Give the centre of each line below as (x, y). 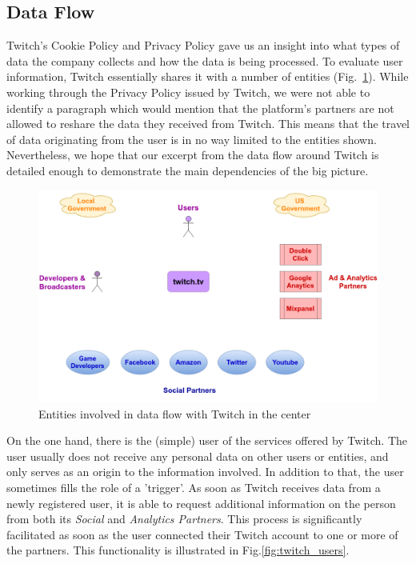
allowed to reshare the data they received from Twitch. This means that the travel (208, 124)
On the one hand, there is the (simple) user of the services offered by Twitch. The (207, 440)
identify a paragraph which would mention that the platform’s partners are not (200, 108)
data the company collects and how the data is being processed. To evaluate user (205, 60)
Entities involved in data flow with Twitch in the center (175, 413)
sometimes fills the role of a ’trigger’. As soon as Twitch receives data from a (194, 487)
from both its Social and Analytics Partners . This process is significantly (184, 519)
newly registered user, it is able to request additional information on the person (201, 503)
